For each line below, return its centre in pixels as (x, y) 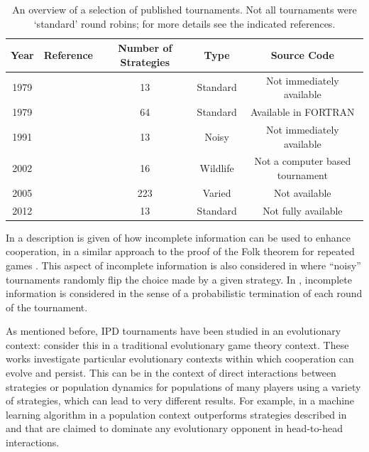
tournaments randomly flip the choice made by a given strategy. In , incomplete (179, 279)
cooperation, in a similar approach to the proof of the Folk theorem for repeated (180, 251)
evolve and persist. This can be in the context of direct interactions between (171, 373)
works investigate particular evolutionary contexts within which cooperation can (180, 359)
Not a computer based (303, 161)
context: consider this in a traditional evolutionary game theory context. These (177, 344)
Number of (145, 48)
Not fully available (303, 210)
